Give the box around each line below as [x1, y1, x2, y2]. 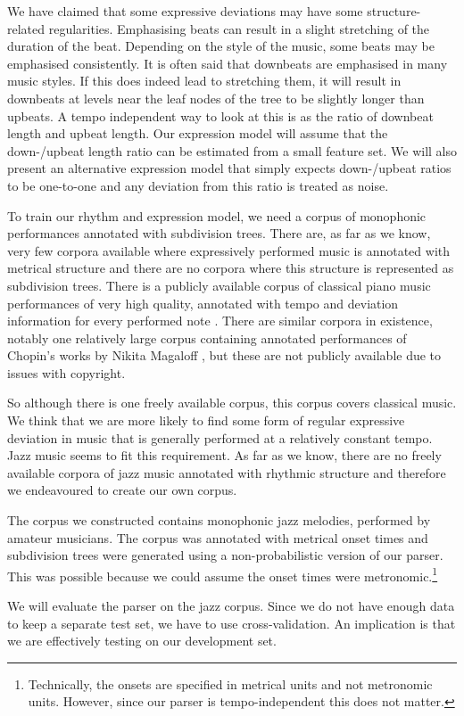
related [7, 19, 46, 37]
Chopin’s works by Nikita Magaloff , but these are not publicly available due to [7, 346, 442, 365]
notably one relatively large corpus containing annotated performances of [7, 328, 407, 347]
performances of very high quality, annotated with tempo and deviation [7, 293, 399, 312]
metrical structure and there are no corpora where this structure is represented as [7, 259, 454, 277]
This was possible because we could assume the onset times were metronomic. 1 [7, 564, 438, 585]
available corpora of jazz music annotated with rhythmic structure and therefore [7, 463, 446, 481]
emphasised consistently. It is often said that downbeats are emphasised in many [7, 53, 448, 72]
